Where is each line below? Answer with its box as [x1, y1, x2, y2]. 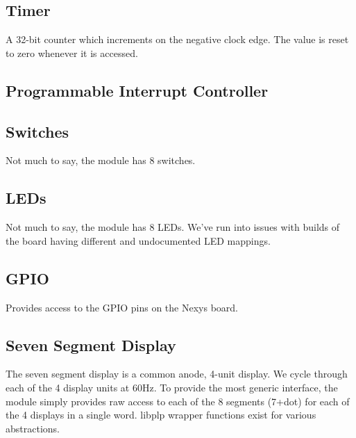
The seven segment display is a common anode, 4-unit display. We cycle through [6, 366, 348, 381]
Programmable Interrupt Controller [6, 79, 269, 101]
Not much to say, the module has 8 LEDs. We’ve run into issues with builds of [6, 220, 340, 234]
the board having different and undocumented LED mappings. [6, 233, 271, 248]
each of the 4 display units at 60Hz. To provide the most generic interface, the [6, 380, 338, 394]
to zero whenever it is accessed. [6, 45, 138, 60]
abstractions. [6, 421, 60, 435]
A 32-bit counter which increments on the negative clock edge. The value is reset [6, 32, 349, 47]
